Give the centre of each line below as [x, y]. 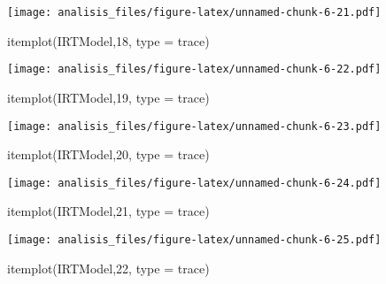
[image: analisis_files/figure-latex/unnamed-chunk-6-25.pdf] [194, 240]
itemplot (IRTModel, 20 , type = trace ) [108, 154]
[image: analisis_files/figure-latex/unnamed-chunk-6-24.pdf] [194, 183]
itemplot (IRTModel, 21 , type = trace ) [108, 211]
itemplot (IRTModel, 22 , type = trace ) [108, 268]
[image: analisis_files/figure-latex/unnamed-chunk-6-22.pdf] [194, 69]
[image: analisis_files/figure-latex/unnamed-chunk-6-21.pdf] [194, 12]
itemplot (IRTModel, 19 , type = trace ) [108, 97]
